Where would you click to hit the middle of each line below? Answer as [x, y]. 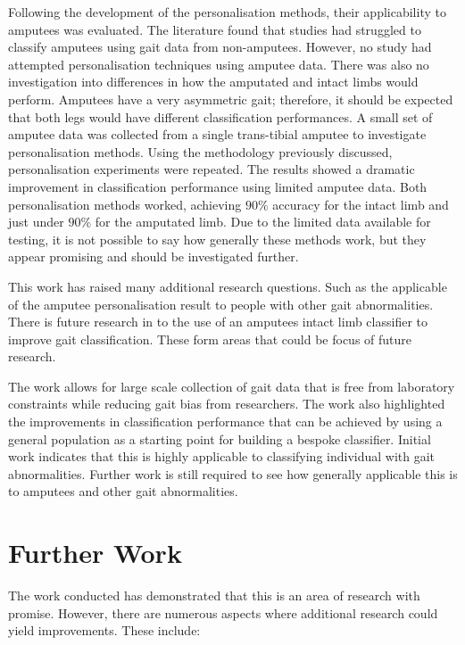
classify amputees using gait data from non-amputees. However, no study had [220, 47]
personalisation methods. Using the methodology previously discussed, [200, 151]
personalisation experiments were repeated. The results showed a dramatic [212, 169]
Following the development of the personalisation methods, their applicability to [227, 12]
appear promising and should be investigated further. [154, 256]
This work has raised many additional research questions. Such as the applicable [228, 286]
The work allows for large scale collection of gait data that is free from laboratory [232, 386]
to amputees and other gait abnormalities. [123, 491]
